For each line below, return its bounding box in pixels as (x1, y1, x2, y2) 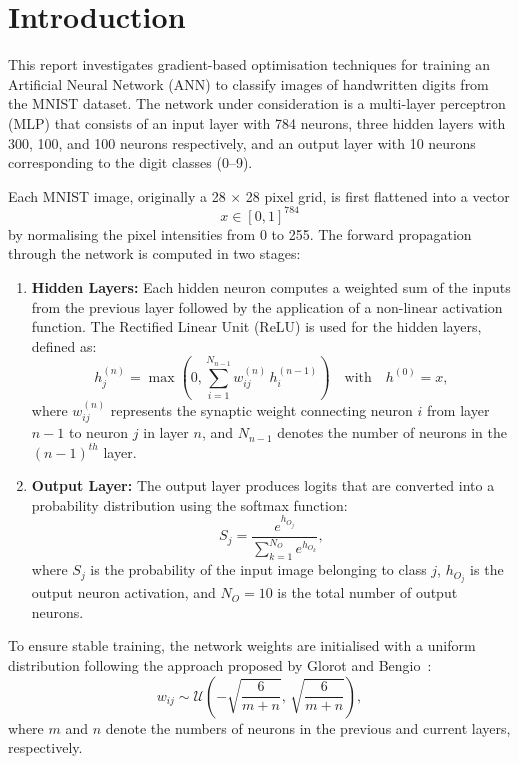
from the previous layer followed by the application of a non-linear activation (31, 296, 503, 317)
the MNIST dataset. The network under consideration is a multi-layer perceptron (8, 93, 506, 114)
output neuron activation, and (31, 582, 216, 603)
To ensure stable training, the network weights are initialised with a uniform (8, 635, 476, 656)
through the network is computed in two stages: (8, 243, 301, 264)
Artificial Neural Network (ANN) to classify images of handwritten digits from (8, 73, 489, 94)
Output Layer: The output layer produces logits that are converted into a (31, 475, 495, 496)
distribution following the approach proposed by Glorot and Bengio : (8, 655, 432, 675)
